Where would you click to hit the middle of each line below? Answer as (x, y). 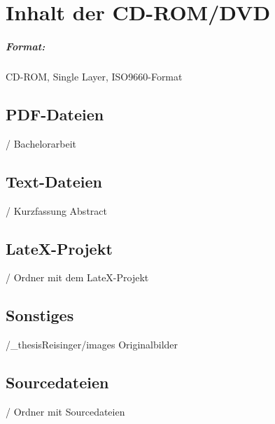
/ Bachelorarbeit (41, 143)
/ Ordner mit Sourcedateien (65, 411)
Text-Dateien (54, 181)
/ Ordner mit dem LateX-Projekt (77, 277)
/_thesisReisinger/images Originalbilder (92, 345)
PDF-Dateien (55, 114)
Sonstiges (40, 315)
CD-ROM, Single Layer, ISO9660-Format (94, 76)
